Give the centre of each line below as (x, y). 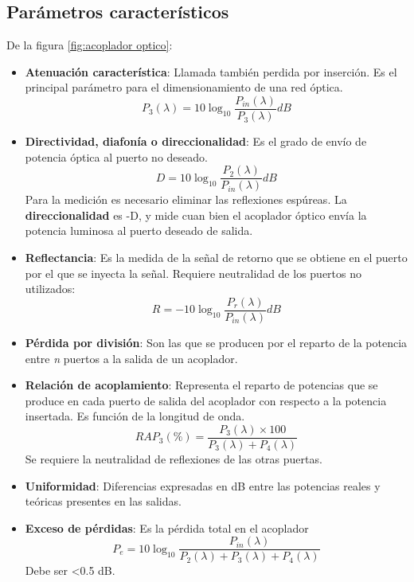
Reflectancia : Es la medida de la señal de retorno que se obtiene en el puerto (216, 258)
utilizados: (50, 289)
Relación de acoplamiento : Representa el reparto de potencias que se (201, 385)
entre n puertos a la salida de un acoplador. (131, 358)
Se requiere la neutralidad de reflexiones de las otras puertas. (174, 458)
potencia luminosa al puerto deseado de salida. (139, 230)
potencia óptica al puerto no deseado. (116, 156)
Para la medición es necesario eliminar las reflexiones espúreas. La (186, 199)
